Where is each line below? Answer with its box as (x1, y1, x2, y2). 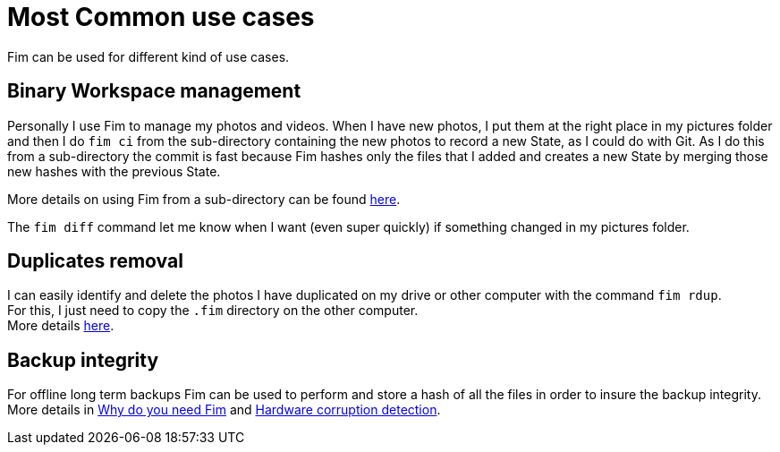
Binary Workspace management (7, 80, 301, 103)
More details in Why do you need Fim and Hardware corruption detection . (7, 402, 441, 418)
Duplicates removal (7, 250, 183, 273)
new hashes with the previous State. (7, 163, 221, 179)
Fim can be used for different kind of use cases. (7, 48, 290, 64)
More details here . (7, 318, 114, 334)
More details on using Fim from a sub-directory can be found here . (7, 191, 401, 207)
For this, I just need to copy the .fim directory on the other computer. (7, 303, 419, 319)
